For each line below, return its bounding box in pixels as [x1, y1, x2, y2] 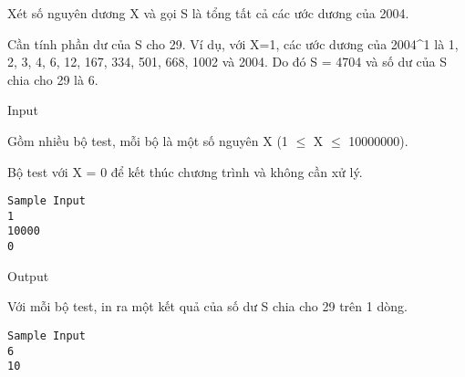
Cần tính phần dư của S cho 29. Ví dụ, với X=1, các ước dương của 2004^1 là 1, [7, 34, 459, 53]
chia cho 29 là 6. [7, 69, 98, 89]
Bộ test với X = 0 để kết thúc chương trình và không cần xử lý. [7, 162, 363, 181]
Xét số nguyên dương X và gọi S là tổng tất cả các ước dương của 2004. [7, 4, 409, 22]
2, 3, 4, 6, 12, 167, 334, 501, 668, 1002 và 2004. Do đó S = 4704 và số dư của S [7, 52, 448, 71]
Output [7, 266, 49, 285]
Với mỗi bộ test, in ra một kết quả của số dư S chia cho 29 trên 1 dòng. [7, 297, 408, 316]
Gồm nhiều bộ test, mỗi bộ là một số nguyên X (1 [7, 131, 288, 150]
